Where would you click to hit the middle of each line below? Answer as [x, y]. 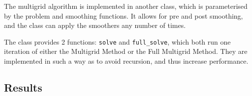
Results [23, 87]
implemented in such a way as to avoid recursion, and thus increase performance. [126, 61]
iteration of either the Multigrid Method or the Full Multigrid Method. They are [126, 51]
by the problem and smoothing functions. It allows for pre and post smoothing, [124, 15]
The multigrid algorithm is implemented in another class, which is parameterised [126, 6]
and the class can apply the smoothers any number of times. [95, 25]
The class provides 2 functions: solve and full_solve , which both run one [117, 41]
